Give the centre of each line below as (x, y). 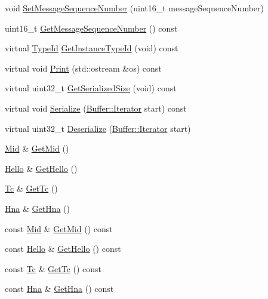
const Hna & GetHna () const (59, 289)
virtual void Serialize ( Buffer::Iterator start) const (96, 108)
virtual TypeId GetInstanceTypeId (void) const (92, 48)
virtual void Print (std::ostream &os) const (83, 68)
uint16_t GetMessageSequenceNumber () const (91, 28)
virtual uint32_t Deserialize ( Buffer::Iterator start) (98, 128)
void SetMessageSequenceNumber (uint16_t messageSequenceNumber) (134, 8)
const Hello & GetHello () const (63, 249)
